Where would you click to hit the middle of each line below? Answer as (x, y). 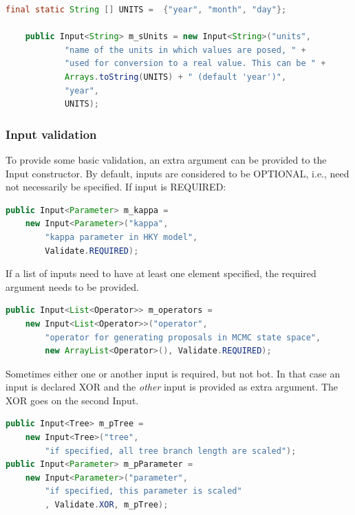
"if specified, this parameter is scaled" (143, 491)
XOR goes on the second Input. (72, 400)
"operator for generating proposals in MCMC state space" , (183, 337)
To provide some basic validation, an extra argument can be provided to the (166, 159)
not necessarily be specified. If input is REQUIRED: (116, 187)
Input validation (51, 134)
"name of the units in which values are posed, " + (185, 50)
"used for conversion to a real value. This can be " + (195, 64)
